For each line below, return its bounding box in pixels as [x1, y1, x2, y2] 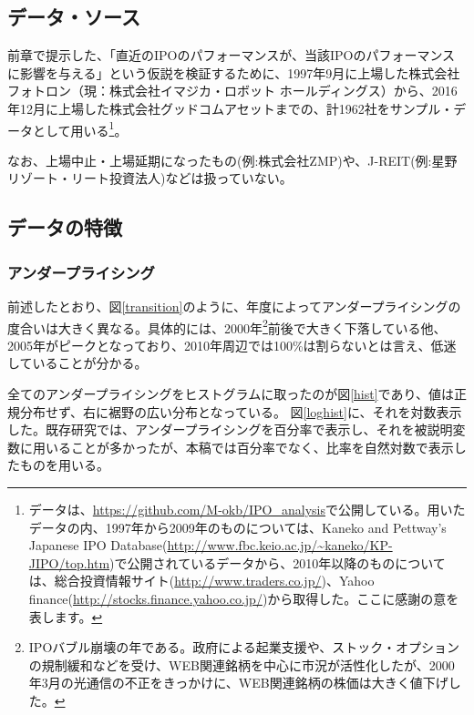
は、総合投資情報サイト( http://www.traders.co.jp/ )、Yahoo [28, 571, 375, 590]
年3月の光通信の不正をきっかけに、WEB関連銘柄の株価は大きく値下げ [28, 673, 448, 692]
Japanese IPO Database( [28, 536, 168, 555]
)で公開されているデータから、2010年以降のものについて [109, 553, 446, 572]
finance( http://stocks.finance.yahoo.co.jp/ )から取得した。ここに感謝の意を [28, 588, 459, 608]
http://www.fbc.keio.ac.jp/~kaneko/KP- [167, 536, 393, 555]
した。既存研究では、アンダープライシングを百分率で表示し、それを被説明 [7, 420, 453, 439]
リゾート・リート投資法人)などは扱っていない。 [7, 169, 293, 188]
